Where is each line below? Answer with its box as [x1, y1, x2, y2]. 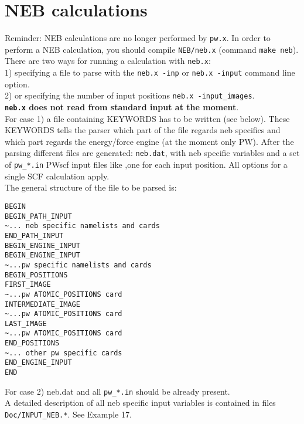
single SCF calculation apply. [5, 169, 110, 182]
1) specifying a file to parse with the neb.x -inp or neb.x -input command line [5, 66, 295, 79]
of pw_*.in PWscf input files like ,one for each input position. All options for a [5, 158, 288, 171]
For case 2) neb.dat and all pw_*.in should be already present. [5, 385, 230, 397]
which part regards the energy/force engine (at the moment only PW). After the [5, 135, 294, 147]
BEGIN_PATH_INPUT [5, 212, 72, 221]
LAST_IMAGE [5, 319, 47, 328]
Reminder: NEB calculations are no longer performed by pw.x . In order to [5, 32, 271, 44]
